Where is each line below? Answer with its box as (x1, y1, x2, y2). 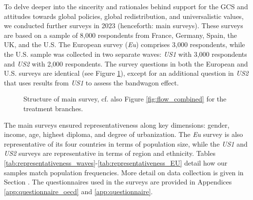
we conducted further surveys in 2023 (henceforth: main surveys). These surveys (4, 20, 243, 31)
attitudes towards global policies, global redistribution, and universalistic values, (4, 11, 244, 21)
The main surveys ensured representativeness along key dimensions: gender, (4, 119, 230, 130)
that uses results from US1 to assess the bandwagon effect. (4, 77, 179, 87)
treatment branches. (23, 103, 83, 113)
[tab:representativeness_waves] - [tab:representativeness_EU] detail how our (4, 157, 228, 167)
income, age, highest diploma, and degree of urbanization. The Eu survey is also (4, 129, 243, 139)
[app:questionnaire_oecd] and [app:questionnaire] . (4, 186, 153, 196)
